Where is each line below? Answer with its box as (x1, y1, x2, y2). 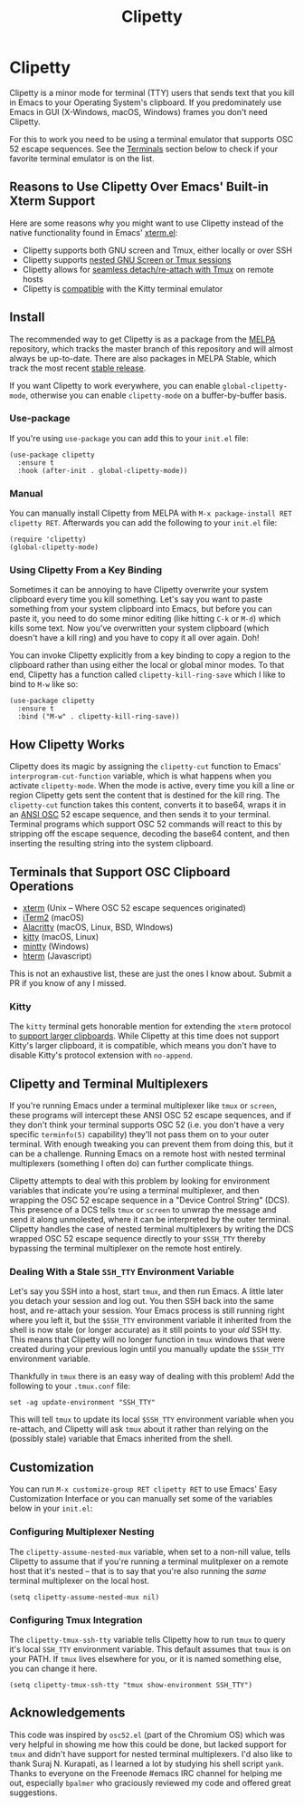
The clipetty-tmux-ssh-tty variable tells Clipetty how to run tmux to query (9, 1634, 286, 1645)
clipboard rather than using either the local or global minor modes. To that (9, 660, 285, 671)
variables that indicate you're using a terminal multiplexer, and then (9, 1185, 260, 1196)
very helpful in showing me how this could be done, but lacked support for (9, 1738, 287, 1750)
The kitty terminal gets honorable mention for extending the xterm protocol (9, 1021, 291, 1032)
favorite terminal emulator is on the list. (9, 152, 156, 164)
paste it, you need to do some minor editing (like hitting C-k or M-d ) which (9, 614, 281, 624)
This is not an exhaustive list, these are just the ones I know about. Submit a (9, 968, 292, 980)
